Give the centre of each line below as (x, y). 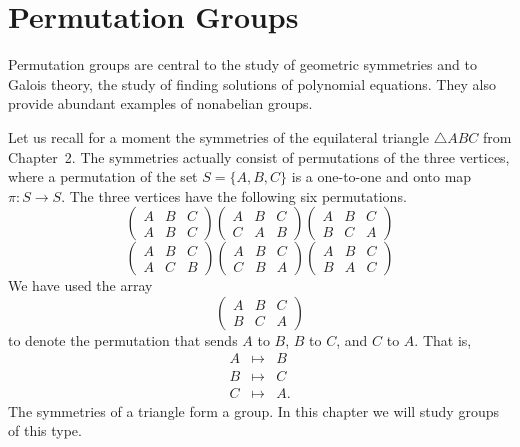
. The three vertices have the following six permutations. (234, 195)
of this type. (45, 430)
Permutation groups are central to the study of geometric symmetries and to (242, 64)
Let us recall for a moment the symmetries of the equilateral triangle (218, 136)
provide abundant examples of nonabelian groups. (160, 103)
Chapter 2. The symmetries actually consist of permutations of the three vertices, (259, 156)
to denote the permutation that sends (123, 339)
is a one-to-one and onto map (381, 176)
